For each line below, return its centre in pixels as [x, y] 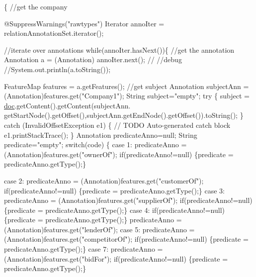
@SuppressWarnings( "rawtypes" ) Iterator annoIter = [84, 23]
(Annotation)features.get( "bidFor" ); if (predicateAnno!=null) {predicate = [116, 258]
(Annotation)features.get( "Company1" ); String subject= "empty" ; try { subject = [127, 96]
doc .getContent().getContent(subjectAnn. [67, 105]
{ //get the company [36, 6]
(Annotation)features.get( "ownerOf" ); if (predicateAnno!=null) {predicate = [119, 154]
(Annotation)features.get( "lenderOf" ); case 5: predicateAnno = [99, 229]
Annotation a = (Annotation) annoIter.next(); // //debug [93, 59]
